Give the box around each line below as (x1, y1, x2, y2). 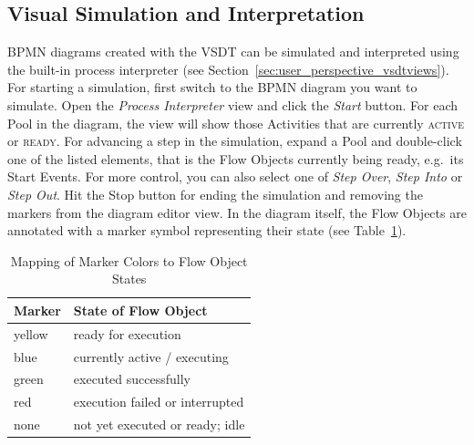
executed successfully (73, 369, 191, 388)
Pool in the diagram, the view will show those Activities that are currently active (7, 113, 464, 132)
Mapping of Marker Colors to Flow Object (10, 251, 248, 270)
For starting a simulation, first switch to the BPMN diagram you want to (7, 78, 417, 97)
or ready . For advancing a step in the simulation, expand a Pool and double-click (7, 131, 462, 150)
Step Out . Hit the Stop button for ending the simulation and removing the (7, 184, 423, 203)
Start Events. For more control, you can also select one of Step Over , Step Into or (7, 167, 463, 186)
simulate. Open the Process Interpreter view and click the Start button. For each (7, 95, 459, 114)
